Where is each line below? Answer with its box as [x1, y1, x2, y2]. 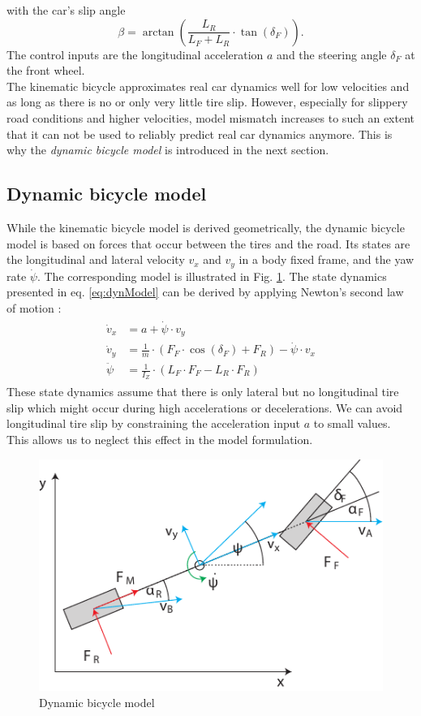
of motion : [6, 299, 62, 316]
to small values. [313, 415, 391, 432]
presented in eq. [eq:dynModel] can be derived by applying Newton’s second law [6, 283, 404, 300]
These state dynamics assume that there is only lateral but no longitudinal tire [6, 383, 399, 400]
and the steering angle [277, 45, 387, 63]
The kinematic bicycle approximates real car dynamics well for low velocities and [6, 77, 410, 94]
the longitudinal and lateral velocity [6, 251, 185, 268]
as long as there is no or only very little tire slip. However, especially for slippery [6, 93, 408, 110]
